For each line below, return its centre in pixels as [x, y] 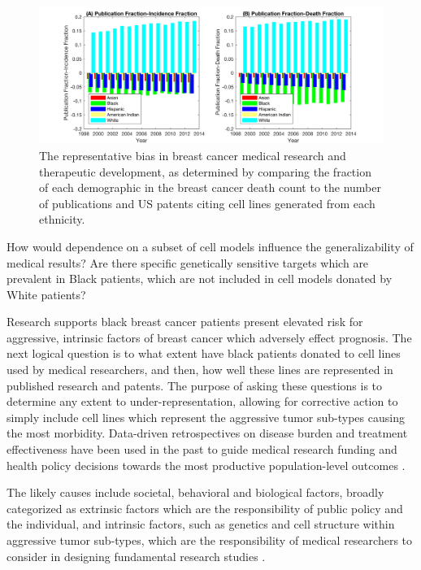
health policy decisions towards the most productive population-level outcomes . [206, 465]
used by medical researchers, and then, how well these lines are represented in [200, 370]
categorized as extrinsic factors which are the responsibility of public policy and [205, 508]
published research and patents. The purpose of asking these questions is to [195, 385]
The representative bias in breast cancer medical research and [193, 155]
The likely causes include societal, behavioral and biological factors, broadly [195, 492]
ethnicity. [62, 219]
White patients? [46, 294]
